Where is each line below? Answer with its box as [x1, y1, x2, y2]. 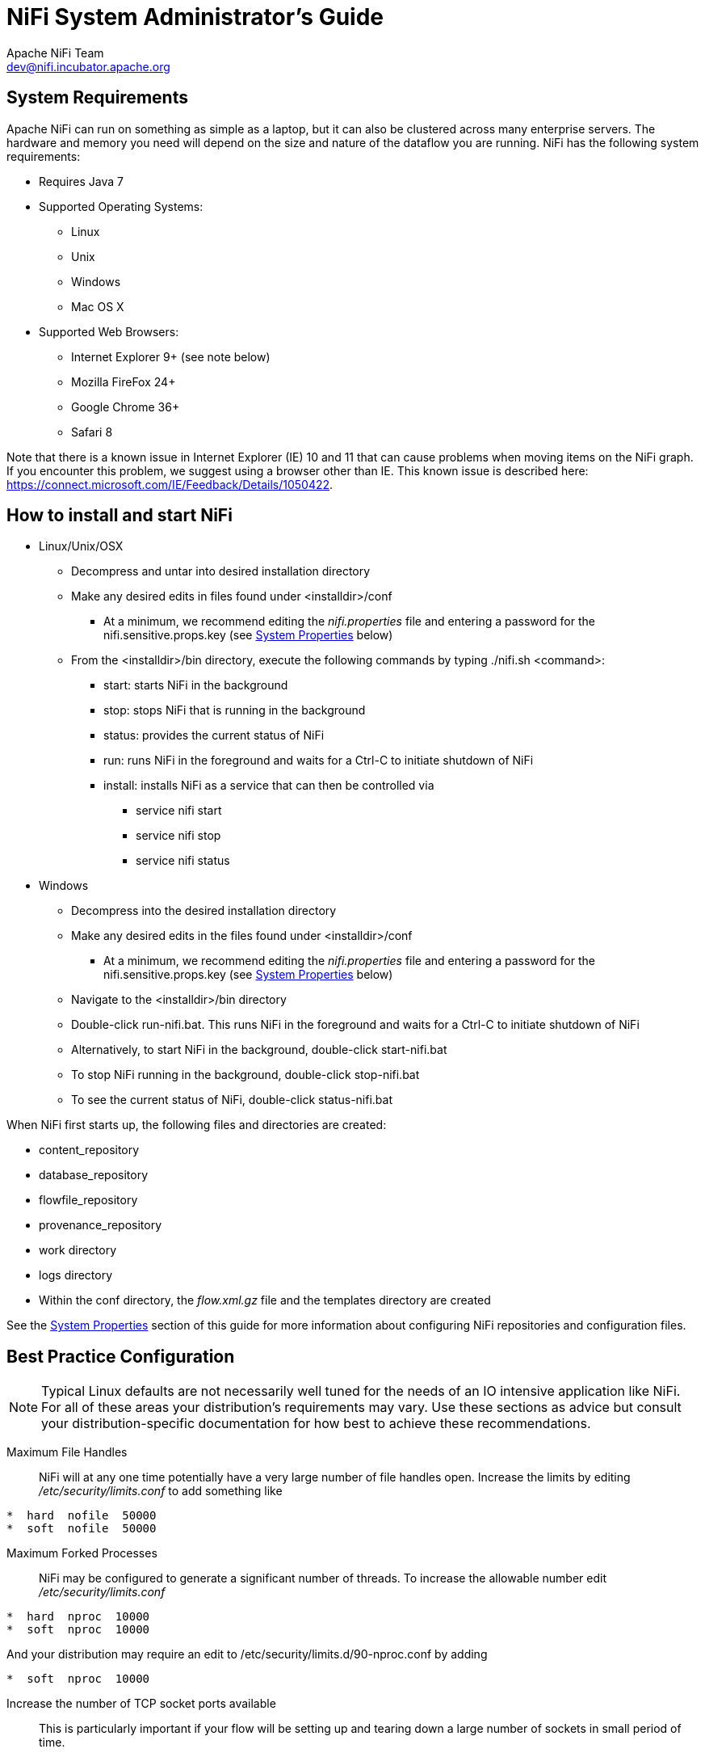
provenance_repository [39, 1218, 162, 1233]
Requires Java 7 [39, 174, 124, 188]
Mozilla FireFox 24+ [71, 374, 176, 389]
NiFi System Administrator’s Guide [6, 3, 384, 31]
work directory [39, 1243, 117, 1258]
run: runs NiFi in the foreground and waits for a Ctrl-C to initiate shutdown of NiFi [103, 753, 534, 768]
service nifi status [136, 853, 230, 868]
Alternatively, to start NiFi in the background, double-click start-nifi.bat [71, 1043, 447, 1057]
